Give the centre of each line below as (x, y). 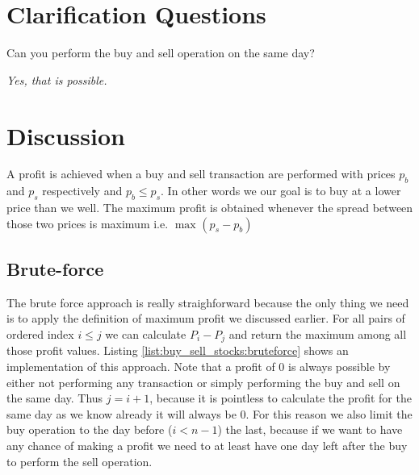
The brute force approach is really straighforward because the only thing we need (208, 302)
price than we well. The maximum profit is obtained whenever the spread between (210, 208)
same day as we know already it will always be (122, 413)
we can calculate (146, 334)
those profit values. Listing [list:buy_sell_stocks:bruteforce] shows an (178, 350)
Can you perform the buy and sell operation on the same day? (161, 53)
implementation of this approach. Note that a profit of (141, 367)
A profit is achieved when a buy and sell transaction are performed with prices (201, 174)
